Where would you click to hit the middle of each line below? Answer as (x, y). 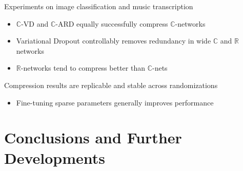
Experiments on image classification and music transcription (99, 6)
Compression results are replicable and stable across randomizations (111, 85)
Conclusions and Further (93, 137)
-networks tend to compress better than (83, 68)
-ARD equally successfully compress (112, 23)
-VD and (35, 23)
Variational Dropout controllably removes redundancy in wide (114, 41)
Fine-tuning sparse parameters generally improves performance (115, 102)
